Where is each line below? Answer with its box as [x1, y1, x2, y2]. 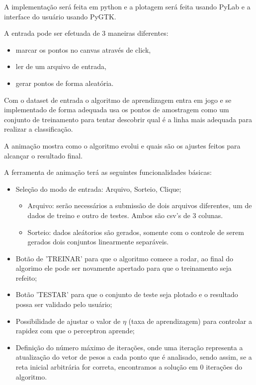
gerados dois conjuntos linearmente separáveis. [27, 236, 169, 247]
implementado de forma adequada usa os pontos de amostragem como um [4, 104, 229, 115]
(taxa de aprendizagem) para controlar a [128, 315, 252, 326]
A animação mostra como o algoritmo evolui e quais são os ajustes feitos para [4, 140, 241, 151]
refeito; [15, 272, 37, 283]
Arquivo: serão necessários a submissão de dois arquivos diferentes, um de [27, 200, 252, 211]
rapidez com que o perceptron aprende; [15, 325, 135, 336]
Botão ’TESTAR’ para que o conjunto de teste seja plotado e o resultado [15, 289, 238, 300]
